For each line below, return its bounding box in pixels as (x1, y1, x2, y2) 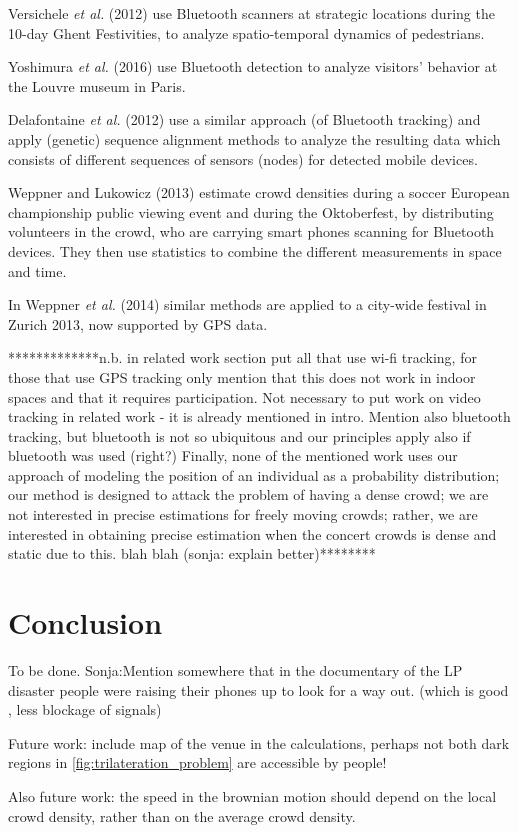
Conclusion (8, 602, 163, 643)
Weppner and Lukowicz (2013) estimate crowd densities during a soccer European (8, 182, 510, 203)
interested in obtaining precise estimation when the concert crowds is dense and (8, 523, 497, 544)
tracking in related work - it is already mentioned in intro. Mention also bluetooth (8, 406, 511, 427)
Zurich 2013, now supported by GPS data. (8, 313, 268, 334)
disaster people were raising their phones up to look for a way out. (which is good (8, 679, 509, 700)
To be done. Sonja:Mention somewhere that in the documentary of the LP (8, 659, 463, 680)
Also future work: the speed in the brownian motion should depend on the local (8, 785, 497, 806)
